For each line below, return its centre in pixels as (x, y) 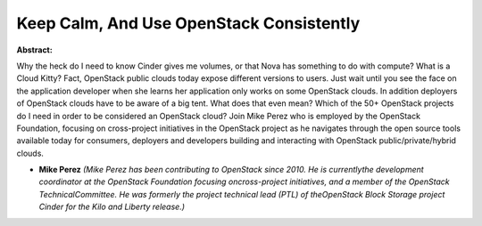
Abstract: (34, 50)
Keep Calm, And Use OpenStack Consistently (188, 23)
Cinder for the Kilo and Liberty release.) (112, 207)
